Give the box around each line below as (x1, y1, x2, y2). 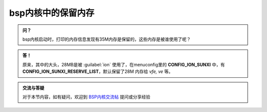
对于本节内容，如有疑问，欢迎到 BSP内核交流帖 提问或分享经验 (22, 94, 150, 100)
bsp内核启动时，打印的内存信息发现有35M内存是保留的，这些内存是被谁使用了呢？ (22, 36, 191, 42)
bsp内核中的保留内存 (9, 7, 94, 18)
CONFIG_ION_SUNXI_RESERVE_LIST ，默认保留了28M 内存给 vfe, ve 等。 (22, 68, 173, 74)
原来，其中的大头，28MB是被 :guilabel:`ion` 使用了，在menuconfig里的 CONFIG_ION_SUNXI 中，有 (22, 61, 225, 67)
